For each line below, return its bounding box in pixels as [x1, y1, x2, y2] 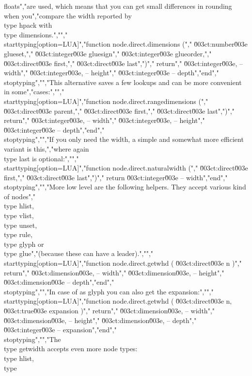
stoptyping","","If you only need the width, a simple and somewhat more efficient [4, 134, 244, 144]
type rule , [4, 229, 32, 239]
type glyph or [4, 239, 44, 249]
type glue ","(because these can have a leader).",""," [4, 248, 154, 258]
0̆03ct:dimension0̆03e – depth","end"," [4, 277, 114, 287]
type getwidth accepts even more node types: [4, 343, 138, 354]
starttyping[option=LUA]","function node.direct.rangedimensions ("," [4, 96, 208, 106]
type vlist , [4, 210, 34, 221]
